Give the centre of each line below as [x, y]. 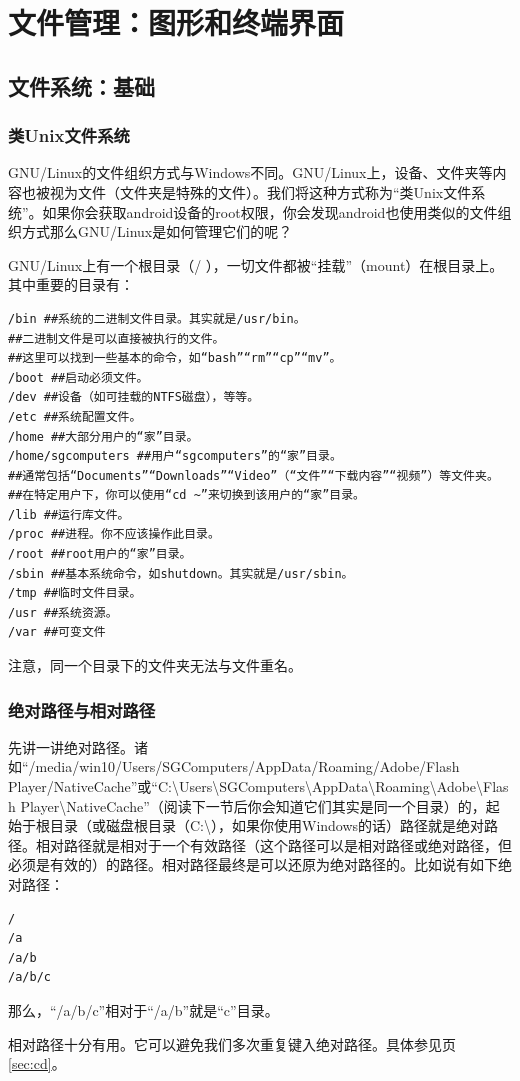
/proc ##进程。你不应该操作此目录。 [114, 534]
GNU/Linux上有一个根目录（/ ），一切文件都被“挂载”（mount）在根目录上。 [256, 264]
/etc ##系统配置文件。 [75, 416]
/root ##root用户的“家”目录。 [100, 554]
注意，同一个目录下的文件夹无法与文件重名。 [155, 665]
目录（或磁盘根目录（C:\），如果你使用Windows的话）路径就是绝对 [267, 825]
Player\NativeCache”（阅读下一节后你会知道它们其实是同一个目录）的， [253, 805]
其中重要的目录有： [71, 284]
